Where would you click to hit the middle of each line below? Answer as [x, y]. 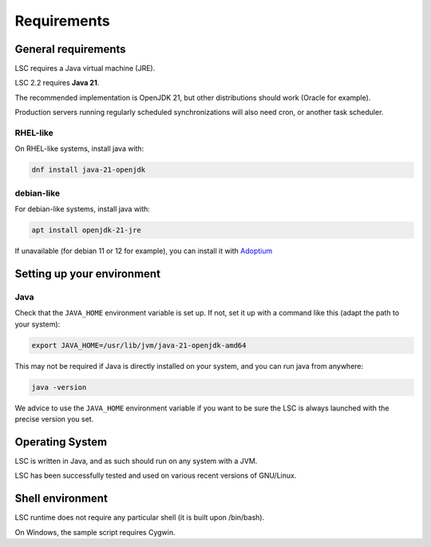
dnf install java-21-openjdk [89, 170]
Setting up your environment [88, 273]
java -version [59, 387]
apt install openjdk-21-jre [86, 230]
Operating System [61, 442]
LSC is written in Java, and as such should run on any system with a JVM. [136, 461]
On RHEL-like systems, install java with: [79, 149]
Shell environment [61, 499]
